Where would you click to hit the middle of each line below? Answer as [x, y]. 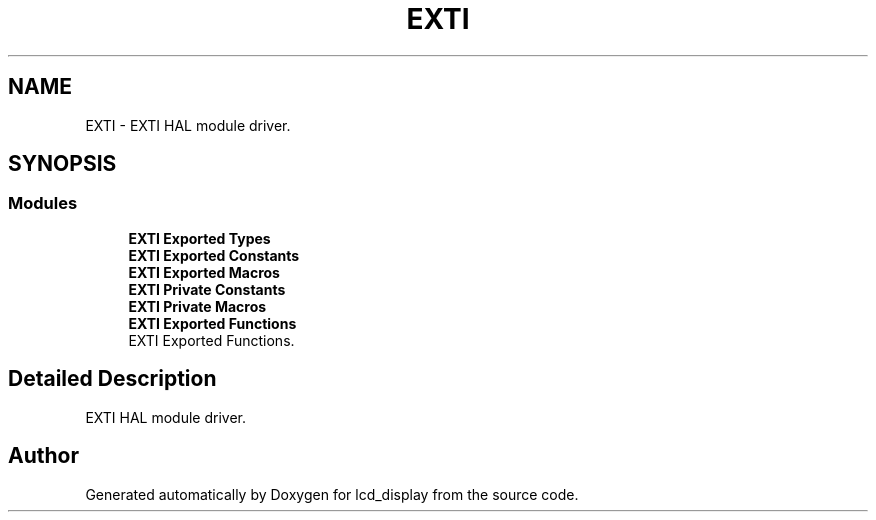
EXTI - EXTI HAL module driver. [188, 125]
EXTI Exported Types [199, 238]
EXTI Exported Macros [204, 272]
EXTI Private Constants [207, 289]
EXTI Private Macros [197, 306]
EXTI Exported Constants [214, 255]
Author [43, 456]
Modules [43, 203]
